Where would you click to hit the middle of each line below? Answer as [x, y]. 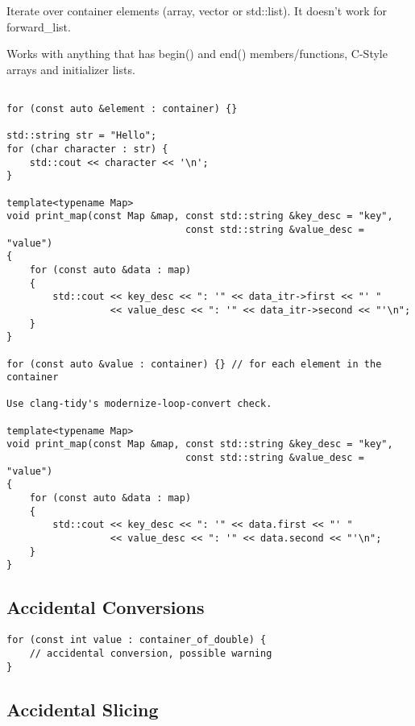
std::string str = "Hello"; [82, 136]
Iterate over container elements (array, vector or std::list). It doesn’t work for [197, 10]
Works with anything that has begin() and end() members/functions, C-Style [197, 54]
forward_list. [39, 26]
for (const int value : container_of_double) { [137, 640]
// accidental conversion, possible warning [151, 653]
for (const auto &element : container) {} [122, 109]
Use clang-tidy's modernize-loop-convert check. [139, 404]
